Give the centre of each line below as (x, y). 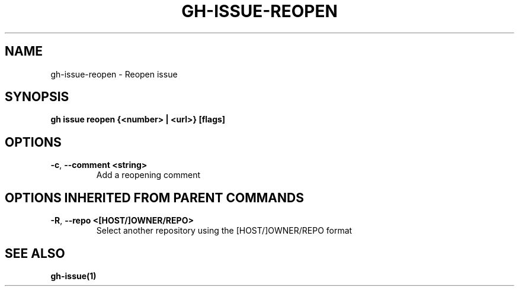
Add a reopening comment (148, 175)
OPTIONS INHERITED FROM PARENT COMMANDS (154, 198)
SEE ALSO (35, 253)
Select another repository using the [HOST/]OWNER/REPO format (224, 231)
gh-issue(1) (73, 276)
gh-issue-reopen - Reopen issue (114, 74)
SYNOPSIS (37, 97)
